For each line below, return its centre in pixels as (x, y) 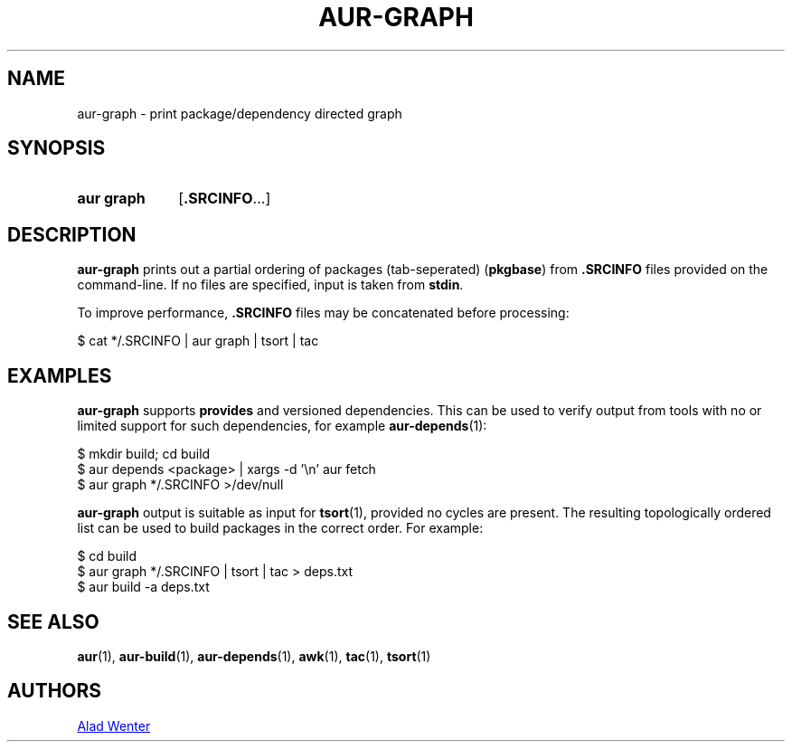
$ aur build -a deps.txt (143, 587)
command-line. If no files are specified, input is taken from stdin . (270, 285)
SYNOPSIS (57, 148)
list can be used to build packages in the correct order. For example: (280, 528)
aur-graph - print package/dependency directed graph (240, 113)
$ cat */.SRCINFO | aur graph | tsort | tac (198, 341)
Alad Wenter (114, 725)
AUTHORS (55, 691)
